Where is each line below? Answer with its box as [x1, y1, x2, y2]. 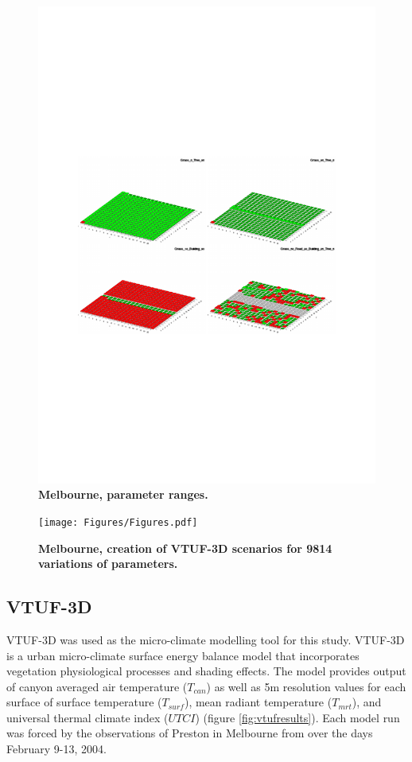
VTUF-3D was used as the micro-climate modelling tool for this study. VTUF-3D [6, 631, 405, 647]
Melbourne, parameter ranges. [38, 486, 208, 503]
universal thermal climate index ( [6, 709, 169, 725]
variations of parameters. [38, 555, 178, 572]
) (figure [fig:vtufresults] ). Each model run [195, 709, 400, 725]
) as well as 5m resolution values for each [206, 678, 406, 694]
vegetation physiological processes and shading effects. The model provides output [6, 663, 406, 679]
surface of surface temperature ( [6, 694, 162, 710]
